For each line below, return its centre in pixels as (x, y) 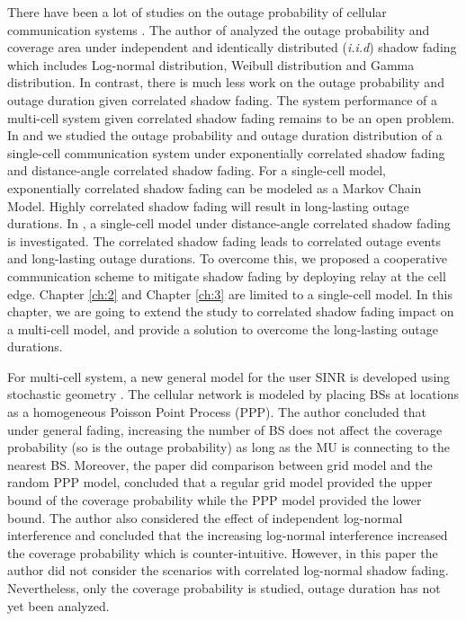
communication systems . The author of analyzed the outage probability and (219, 29)
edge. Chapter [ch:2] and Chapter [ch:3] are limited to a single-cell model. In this (230, 293)
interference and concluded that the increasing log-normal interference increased (228, 535)
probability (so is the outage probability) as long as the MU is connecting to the (229, 447)
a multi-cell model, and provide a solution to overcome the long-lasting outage (223, 328)
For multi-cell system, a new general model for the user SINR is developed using (229, 376)
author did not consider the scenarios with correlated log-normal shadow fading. (228, 570)
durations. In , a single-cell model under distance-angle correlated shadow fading (229, 223)
